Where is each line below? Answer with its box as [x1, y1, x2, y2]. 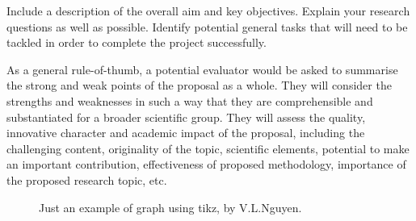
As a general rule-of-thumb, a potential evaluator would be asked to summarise [6, 60, 398, 77]
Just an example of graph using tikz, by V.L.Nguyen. [39, 198, 302, 215]
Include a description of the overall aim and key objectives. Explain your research [6, 2, 410, 19]
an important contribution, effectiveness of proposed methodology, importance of [6, 156, 406, 173]
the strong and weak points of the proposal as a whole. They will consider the [6, 77, 392, 94]
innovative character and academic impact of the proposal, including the [6, 124, 365, 141]
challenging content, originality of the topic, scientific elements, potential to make [6, 140, 410, 156]
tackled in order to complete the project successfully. [6, 34, 267, 51]
